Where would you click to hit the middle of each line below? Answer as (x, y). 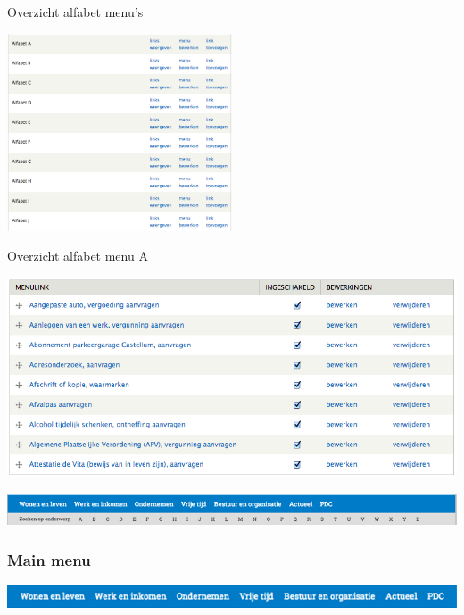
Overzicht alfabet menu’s (75, 12)
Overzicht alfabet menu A (78, 256)
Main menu (49, 559)
